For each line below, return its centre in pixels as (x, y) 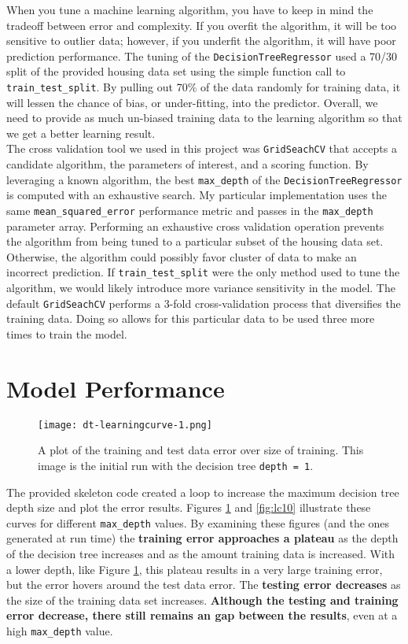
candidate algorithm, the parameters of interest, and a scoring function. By (187, 164)
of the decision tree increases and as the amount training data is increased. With (201, 553)
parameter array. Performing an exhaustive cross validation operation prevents (195, 226)
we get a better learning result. (81, 133)
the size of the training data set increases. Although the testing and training (202, 600)
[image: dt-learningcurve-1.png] (125, 425)
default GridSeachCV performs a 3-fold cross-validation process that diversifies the (204, 303)
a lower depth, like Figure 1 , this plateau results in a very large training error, (195, 569)
